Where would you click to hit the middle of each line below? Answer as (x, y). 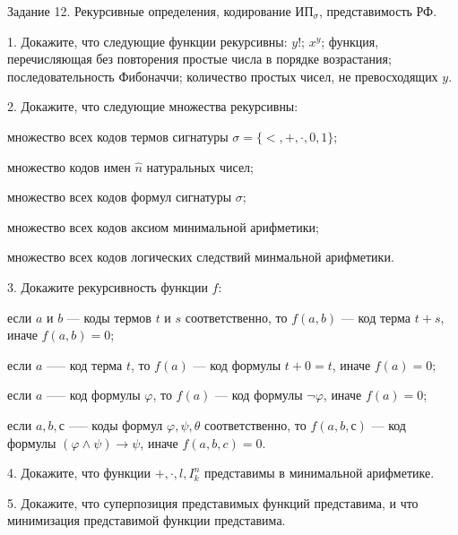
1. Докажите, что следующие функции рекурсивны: (147, 41)
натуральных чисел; (200, 166)
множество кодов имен (69, 166)
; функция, (350, 41)
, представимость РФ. (378, 11)
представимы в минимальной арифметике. (319, 473)
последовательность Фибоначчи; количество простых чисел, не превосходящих (223, 76)
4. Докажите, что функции (79, 473)
